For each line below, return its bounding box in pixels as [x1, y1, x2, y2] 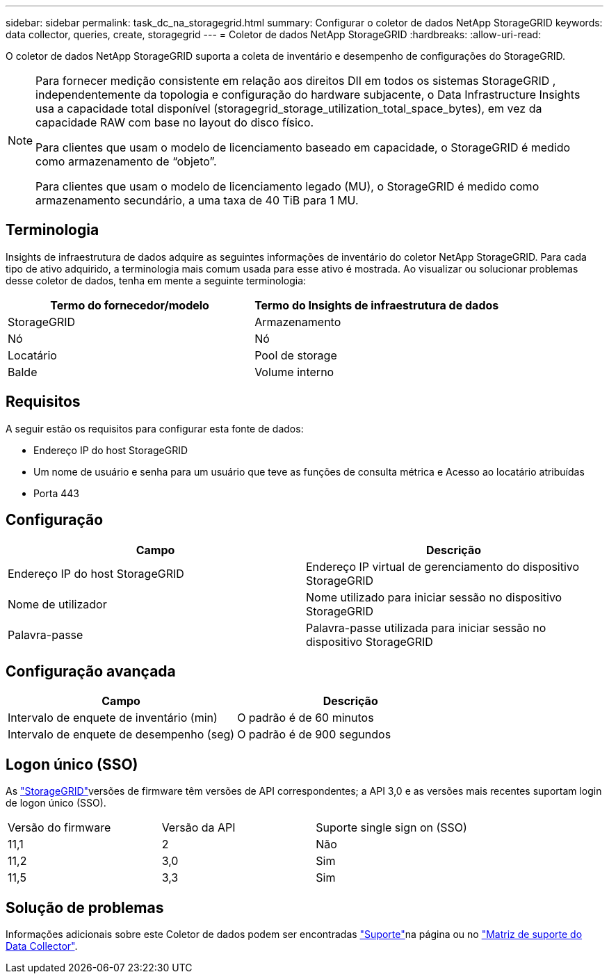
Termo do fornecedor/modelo [50, 298, 209, 312]
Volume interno [254, 364, 334, 379]
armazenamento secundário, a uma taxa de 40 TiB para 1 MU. [35, 193, 359, 207]
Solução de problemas [6, 898, 164, 916]
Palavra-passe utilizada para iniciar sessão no [306, 620, 546, 635]
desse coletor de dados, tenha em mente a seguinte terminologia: [6, 274, 307, 286]
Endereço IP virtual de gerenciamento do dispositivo [306, 559, 580, 574]
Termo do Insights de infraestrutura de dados [254, 298, 499, 312]
